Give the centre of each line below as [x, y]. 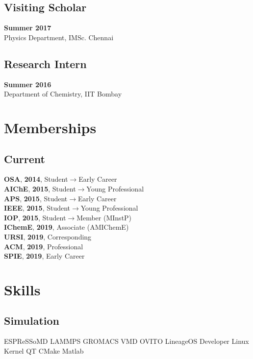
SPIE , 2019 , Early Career [44, 256]
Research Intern [45, 63]
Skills [22, 289]
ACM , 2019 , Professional [44, 246]
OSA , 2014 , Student [36, 179]
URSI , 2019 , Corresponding [48, 236]
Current [25, 158]
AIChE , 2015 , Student [40, 188]
